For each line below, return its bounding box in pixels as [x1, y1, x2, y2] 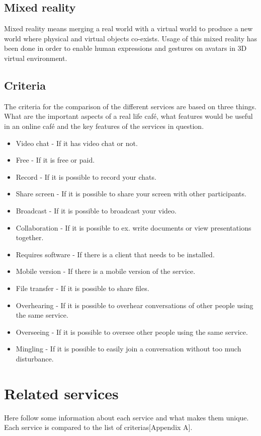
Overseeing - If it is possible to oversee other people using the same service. [16, 326, 248, 337]
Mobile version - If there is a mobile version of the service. [16, 266, 196, 276]
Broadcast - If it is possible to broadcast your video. [16, 205, 177, 215]
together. [16, 232, 44, 243]
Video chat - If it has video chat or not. [16, 137, 138, 148]
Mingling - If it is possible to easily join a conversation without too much [16, 343, 241, 354]
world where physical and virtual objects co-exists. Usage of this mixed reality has [4, 33, 257, 43]
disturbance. [16, 353, 54, 364]
